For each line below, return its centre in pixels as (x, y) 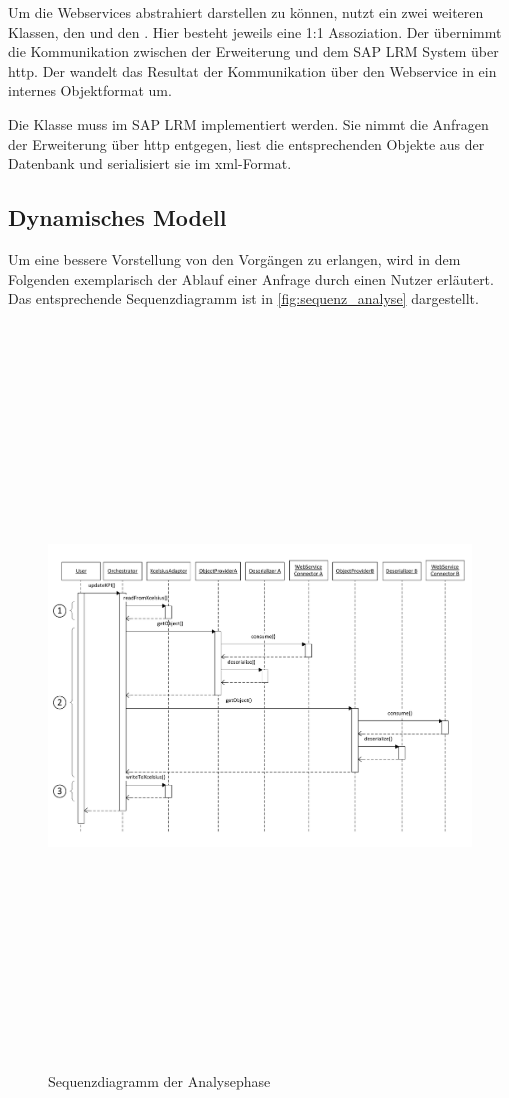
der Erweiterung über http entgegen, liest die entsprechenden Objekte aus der (246, 143)
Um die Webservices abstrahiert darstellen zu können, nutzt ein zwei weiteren (246, 12)
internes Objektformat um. (90, 90)
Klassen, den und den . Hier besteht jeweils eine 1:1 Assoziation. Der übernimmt (255, 31)
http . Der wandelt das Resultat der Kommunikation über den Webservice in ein (252, 70)
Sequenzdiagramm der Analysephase (159, 1080)
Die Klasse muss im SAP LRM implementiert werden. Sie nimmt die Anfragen (248, 123)
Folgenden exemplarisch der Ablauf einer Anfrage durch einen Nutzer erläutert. (251, 278)
